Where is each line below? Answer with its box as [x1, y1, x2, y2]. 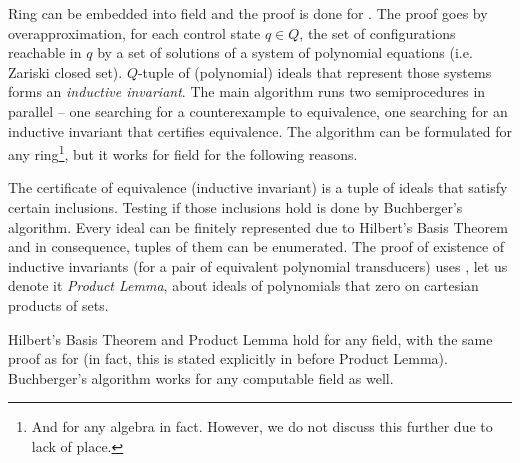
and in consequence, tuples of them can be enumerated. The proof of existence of [8, 236, 505, 257]
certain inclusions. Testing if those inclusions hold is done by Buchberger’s [8, 197, 463, 217]
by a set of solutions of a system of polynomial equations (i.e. [97, 42, 473, 63]
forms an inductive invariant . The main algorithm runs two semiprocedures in [8, 81, 486, 102]
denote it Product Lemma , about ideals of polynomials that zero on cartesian [8, 275, 479, 296]
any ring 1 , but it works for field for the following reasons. [8, 141, 358, 164]
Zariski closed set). [8, 61, 123, 82]
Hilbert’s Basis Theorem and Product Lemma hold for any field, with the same [8, 328, 493, 349]
